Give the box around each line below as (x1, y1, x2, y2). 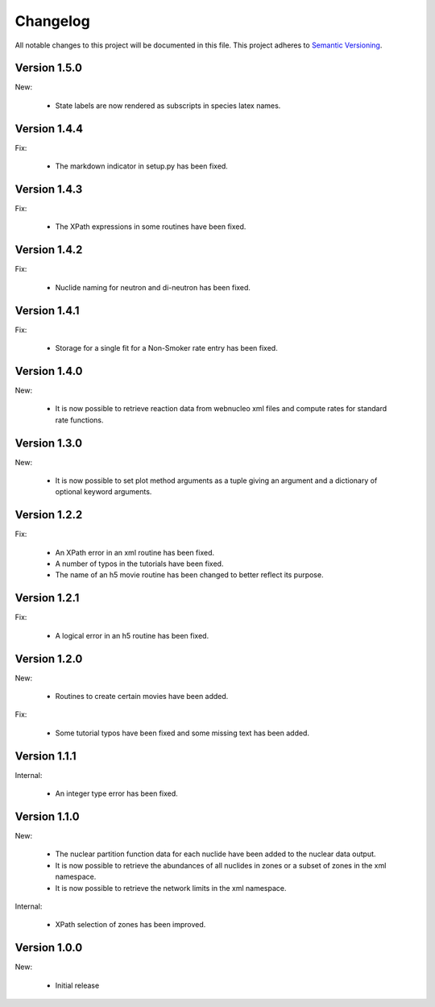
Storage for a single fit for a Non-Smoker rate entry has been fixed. (55, 343, 278, 353)
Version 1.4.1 (14, 303, 80, 318)
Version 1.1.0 (14, 809, 80, 823)
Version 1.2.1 (14, 591, 80, 605)
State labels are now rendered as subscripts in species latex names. (55, 101, 281, 110)
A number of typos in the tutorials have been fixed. (55, 559, 224, 568)
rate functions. (55, 415, 104, 425)
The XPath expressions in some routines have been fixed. (55, 222, 246, 231)
